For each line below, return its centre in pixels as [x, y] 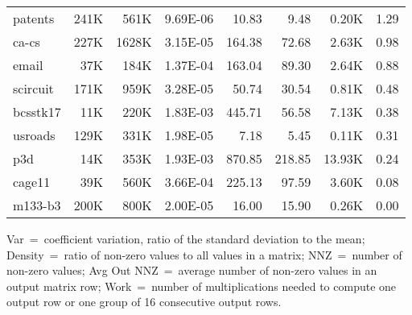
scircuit [33, 88]
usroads [34, 135]
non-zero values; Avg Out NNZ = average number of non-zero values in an [192, 270]
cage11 [32, 182]
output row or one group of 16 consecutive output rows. [144, 302]
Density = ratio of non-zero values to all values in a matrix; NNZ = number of [204, 254]
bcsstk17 [37, 112]
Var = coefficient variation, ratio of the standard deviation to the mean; [186, 238]
